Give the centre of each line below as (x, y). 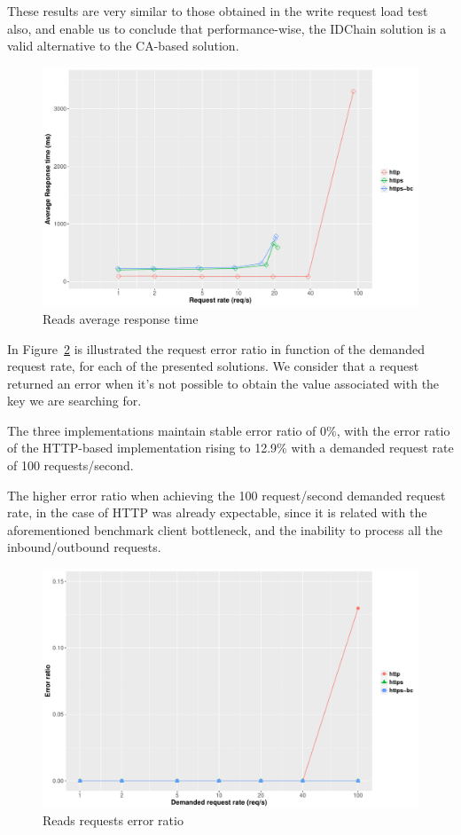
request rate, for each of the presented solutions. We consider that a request (213, 366)
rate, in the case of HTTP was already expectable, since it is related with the (217, 512)
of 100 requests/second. (70, 465)
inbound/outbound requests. (84, 547)
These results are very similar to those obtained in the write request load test (218, 11)
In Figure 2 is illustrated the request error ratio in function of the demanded (216, 348)
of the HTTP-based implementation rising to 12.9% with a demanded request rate (230, 448)
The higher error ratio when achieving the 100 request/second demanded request (227, 495)
